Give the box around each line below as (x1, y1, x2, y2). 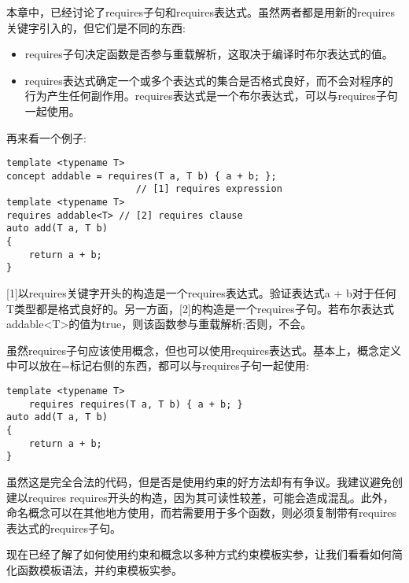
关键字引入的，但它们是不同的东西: (6, 19, 186, 35)
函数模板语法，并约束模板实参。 (17, 561, 182, 577)
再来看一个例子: (6, 129, 87, 146)
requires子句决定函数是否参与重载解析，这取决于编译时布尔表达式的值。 (24, 46, 393, 62)
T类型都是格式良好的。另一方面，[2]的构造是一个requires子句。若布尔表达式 (6, 300, 394, 316)
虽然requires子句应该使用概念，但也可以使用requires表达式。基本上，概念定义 (6, 341, 401, 358)
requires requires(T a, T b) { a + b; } (28, 398, 243, 410)
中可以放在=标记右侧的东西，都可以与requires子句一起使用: (6, 357, 309, 374)
